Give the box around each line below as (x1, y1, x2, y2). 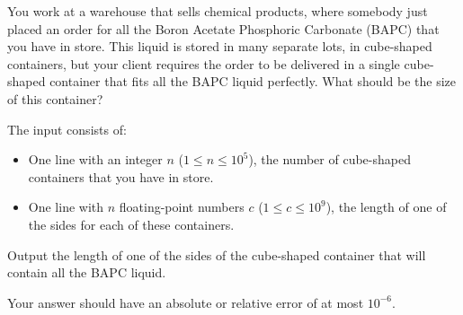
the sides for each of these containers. (28, 214, 235, 233)
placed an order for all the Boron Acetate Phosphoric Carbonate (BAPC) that (7, 19, 440, 38)
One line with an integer (28, 150, 163, 169)
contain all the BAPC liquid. (7, 263, 166, 282)
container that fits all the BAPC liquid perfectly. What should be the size (49, 72, 456, 91)
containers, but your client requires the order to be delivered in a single (7, 54, 400, 73)
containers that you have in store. (28, 167, 214, 186)
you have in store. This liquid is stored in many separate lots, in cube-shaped (7, 37, 432, 56)
